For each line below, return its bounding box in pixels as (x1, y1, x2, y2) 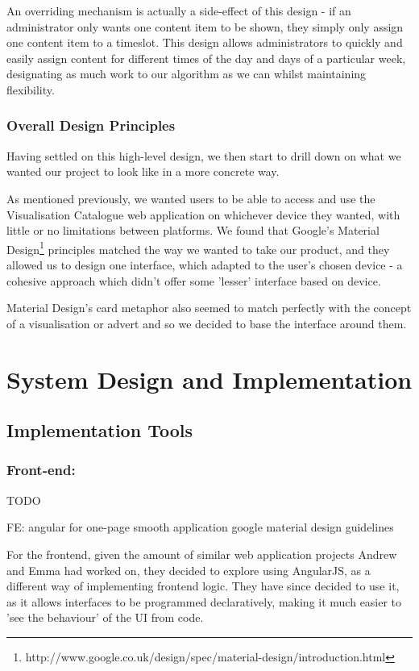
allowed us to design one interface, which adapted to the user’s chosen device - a (6, 256, 403, 273)
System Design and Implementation (6, 362, 413, 395)
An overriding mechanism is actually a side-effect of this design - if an (6, 2, 351, 19)
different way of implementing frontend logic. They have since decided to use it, (6, 577, 400, 594)
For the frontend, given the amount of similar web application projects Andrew (6, 545, 397, 562)
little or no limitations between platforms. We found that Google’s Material (6, 222, 380, 239)
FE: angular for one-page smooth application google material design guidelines (6, 519, 394, 536)
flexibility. (6, 81, 55, 98)
